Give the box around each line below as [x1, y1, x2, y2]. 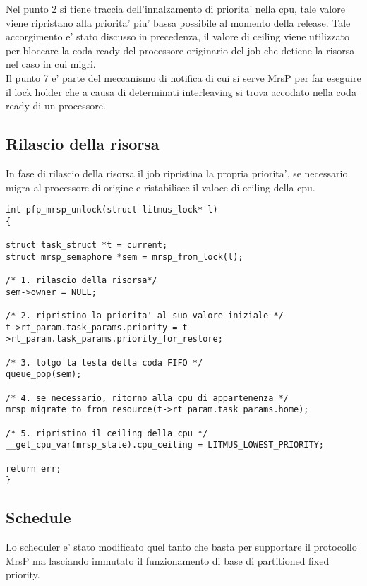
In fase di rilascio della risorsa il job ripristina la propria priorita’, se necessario [6, 165, 348, 180]
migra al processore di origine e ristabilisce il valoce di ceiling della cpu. [6, 179, 315, 194]
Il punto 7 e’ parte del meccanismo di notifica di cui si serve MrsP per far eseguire [6, 70, 361, 85]
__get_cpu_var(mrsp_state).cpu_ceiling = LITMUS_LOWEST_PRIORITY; [6, 440, 325, 450]
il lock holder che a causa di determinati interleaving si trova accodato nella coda [6, 84, 356, 99]
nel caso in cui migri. [6, 56, 96, 71]
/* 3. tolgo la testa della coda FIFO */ [6, 357, 203, 368]
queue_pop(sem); [6, 369, 82, 380]
